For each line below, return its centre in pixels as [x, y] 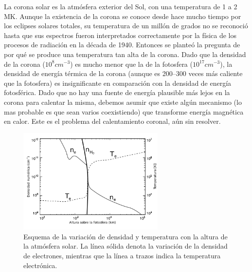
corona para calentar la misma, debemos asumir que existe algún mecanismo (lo [123, 102]
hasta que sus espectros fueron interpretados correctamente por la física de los [120, 35]
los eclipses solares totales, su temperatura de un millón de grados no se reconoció [126, 26]
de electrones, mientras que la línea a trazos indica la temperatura [122, 255]
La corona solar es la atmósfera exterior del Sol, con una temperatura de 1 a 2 [121, 6]
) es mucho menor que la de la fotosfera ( [131, 64]
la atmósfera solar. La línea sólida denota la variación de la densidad [126, 246]
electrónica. [40, 265]
